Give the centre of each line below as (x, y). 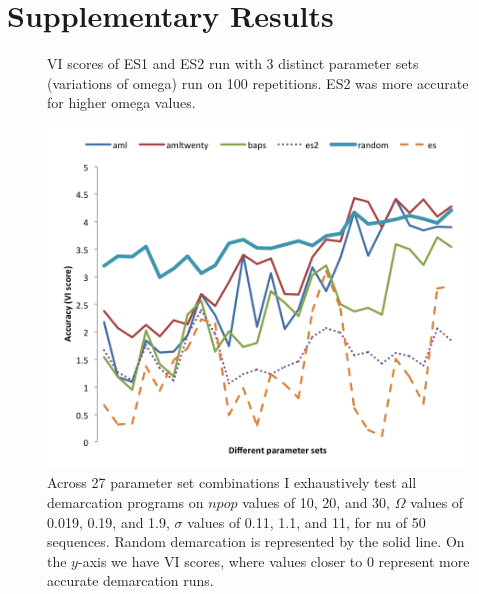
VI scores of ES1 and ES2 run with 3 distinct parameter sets (233, 63)
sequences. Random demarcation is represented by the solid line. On (256, 541)
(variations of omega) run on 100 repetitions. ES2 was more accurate (258, 82)
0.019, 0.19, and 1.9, (108, 521)
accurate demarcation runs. (130, 580)
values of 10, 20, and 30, (316, 502)
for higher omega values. (121, 102)
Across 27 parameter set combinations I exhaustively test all (232, 482)
